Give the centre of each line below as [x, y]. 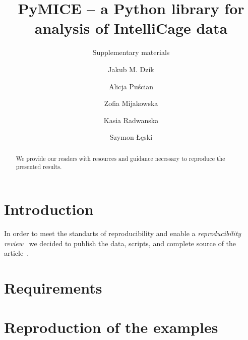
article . [17, 253]
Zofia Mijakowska [131, 103]
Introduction [49, 209]
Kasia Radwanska [131, 120]
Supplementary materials [131, 52]
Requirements [53, 287]
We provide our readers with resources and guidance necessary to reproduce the [120, 158]
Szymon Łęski [131, 137]
